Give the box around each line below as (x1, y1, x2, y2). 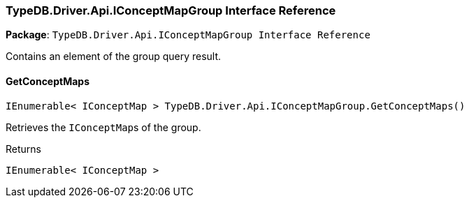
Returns (6, 142, 41, 155)
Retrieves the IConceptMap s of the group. (6, 121, 201, 133)
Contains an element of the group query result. (6, 50, 222, 63)
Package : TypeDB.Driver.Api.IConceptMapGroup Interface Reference (6, 29, 370, 41)
